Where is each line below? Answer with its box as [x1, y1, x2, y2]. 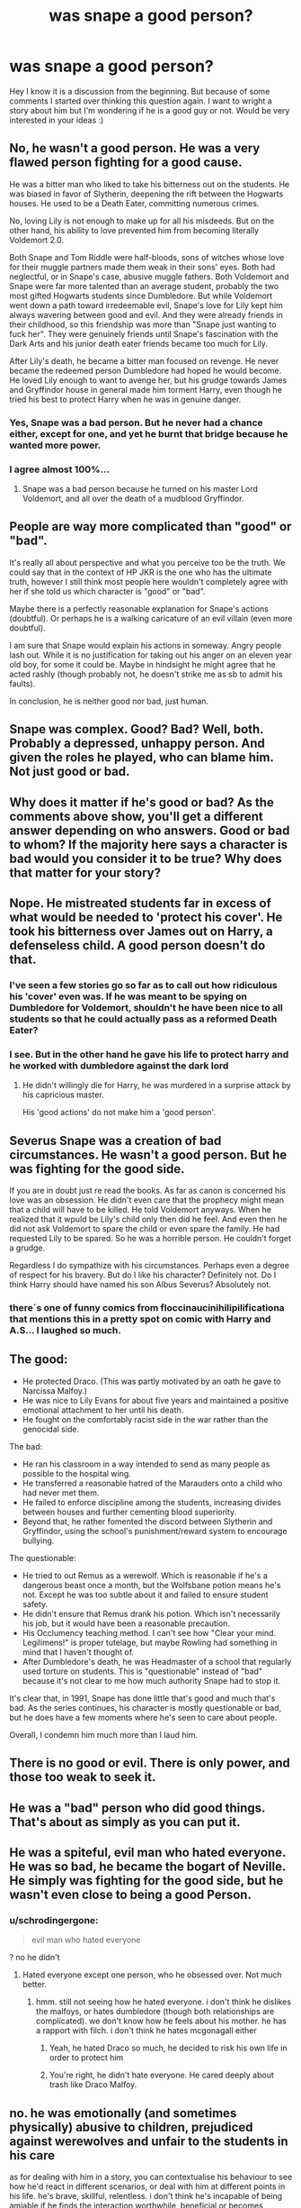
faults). [9, 677, 36, 689]
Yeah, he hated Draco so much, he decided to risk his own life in [49, 2042, 288, 2054]
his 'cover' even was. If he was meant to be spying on [9, 990, 248, 1003]
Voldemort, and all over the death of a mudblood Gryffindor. [22, 493, 244, 504]
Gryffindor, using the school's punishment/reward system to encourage [22, 1525, 288, 1536]
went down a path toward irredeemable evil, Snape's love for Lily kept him [9, 299, 283, 311]
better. [22, 1979, 48, 1990]
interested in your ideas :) [9, 114, 104, 125]
